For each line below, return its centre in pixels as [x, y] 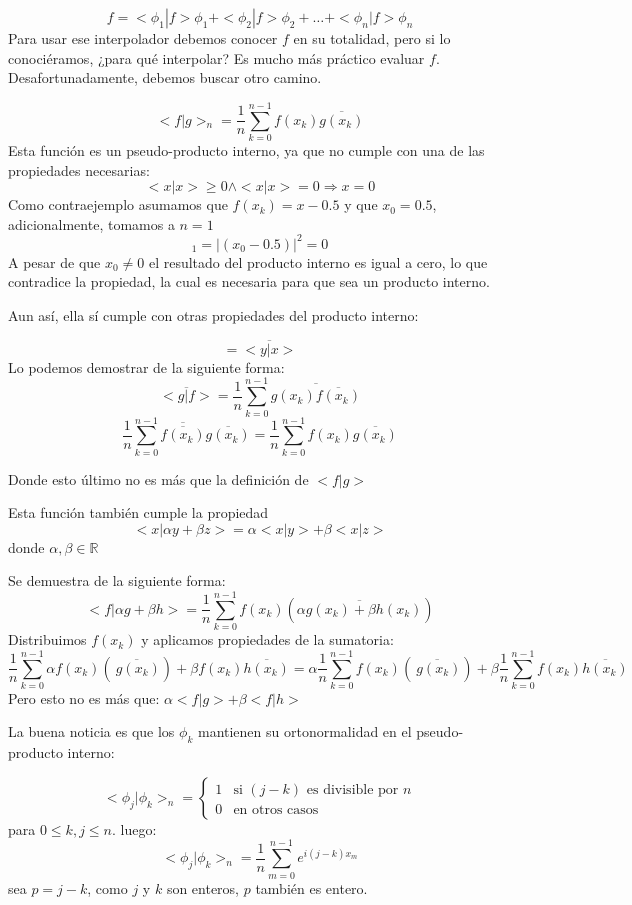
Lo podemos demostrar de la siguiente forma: [146, 366]
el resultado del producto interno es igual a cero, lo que [318, 261]
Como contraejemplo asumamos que [118, 204]
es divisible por [352, 789]
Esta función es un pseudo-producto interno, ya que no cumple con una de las [246, 149]
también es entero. [311, 887]
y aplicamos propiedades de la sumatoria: [267, 639]
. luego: [134, 828]
